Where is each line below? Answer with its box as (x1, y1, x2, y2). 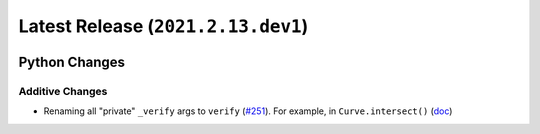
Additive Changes (18, 84, 108, 98)
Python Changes (18, 53, 125, 70)
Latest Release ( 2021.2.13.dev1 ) (18, 15, 309, 37)
